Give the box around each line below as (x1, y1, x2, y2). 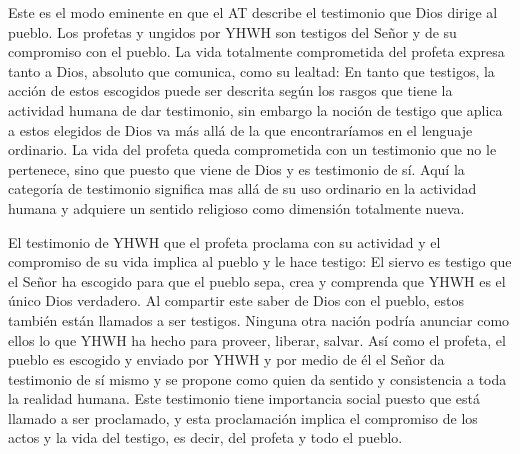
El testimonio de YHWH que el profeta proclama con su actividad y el (8, 231, 441, 252)
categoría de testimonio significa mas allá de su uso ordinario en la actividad (8, 178, 477, 199)
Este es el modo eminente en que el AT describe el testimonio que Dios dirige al (8, 2, 498, 22)
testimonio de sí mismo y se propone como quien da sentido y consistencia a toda (8, 368, 507, 389)
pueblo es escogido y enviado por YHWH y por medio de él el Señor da (8, 349, 445, 370)
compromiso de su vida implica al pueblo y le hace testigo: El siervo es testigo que (8, 251, 512, 272)
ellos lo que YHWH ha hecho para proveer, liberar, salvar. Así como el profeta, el (8, 329, 506, 350)
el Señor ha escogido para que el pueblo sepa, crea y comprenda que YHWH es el (8, 270, 506, 291)
